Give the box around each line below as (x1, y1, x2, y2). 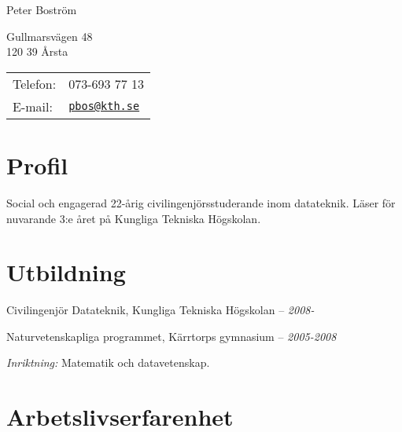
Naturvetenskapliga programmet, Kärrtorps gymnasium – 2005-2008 (6, 328, 337, 344)
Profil (6, 148, 68, 181)
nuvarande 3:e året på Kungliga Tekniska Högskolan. (6, 210, 261, 226)
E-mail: (13, 97, 53, 115)
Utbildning (6, 256, 126, 288)
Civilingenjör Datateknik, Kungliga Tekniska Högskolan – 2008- (6, 302, 315, 318)
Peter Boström (6, 2, 77, 17)
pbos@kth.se (68, 100, 140, 113)
